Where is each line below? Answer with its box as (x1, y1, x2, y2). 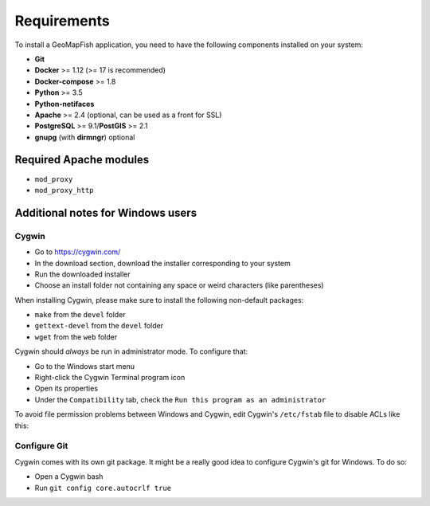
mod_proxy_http (34, 186, 95, 194)
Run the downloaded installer (34, 269, 131, 279)
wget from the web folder (34, 331, 118, 342)
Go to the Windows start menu (34, 361, 135, 371)
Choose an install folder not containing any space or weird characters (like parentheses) (34, 280, 324, 290)
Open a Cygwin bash (34, 472, 104, 481)
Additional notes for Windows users (14, 206, 197, 219)
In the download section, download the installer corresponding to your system (34, 258, 291, 268)
